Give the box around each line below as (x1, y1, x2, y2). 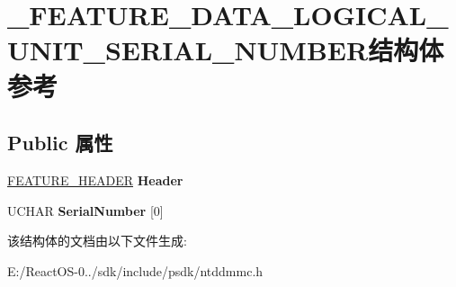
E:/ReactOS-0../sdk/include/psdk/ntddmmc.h (7, 261, 264, 280)
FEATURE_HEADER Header (7, 170, 183, 189)
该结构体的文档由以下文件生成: (7, 231, 187, 250)
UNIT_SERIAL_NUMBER (7, 31, 369, 68)
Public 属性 (7, 129, 113, 157)
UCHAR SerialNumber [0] (7, 201, 164, 220)
